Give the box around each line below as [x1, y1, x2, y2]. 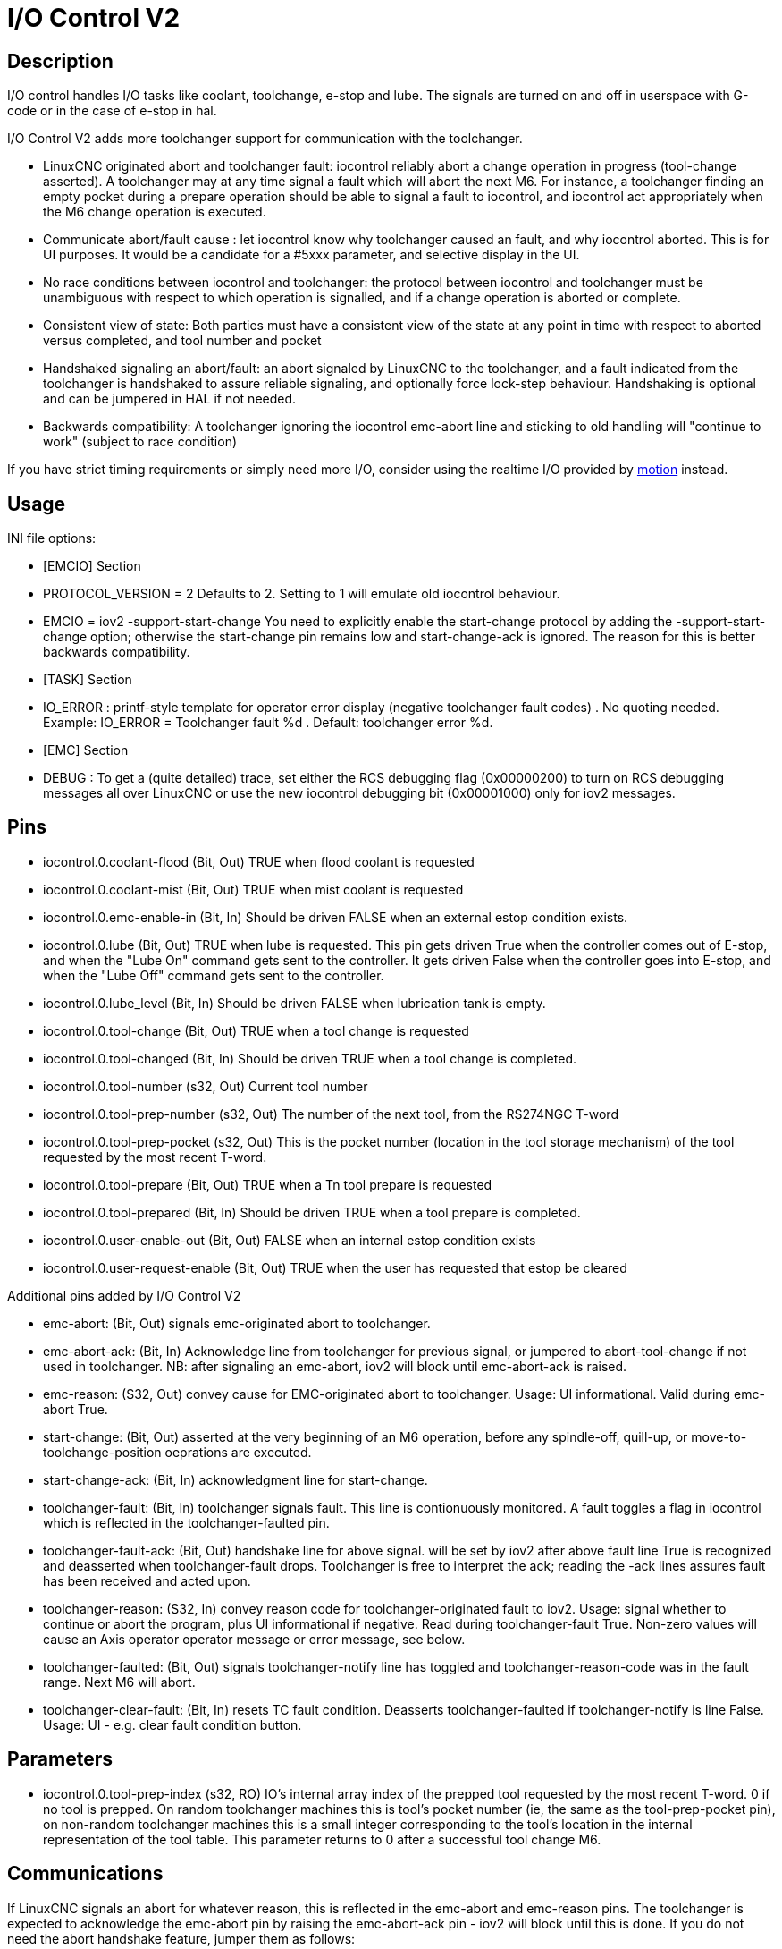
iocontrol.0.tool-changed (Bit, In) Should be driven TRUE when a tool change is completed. [43, 1050, 576, 1066]
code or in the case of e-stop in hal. [7, 103, 217, 119]
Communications [7, 1862, 164, 1885]
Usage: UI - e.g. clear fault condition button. [43, 1716, 302, 1733]
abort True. [43, 1401, 108, 1417]
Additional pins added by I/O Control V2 [7, 1287, 241, 1303]
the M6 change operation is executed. [43, 204, 266, 220]
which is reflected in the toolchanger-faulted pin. [43, 1514, 330, 1530]
